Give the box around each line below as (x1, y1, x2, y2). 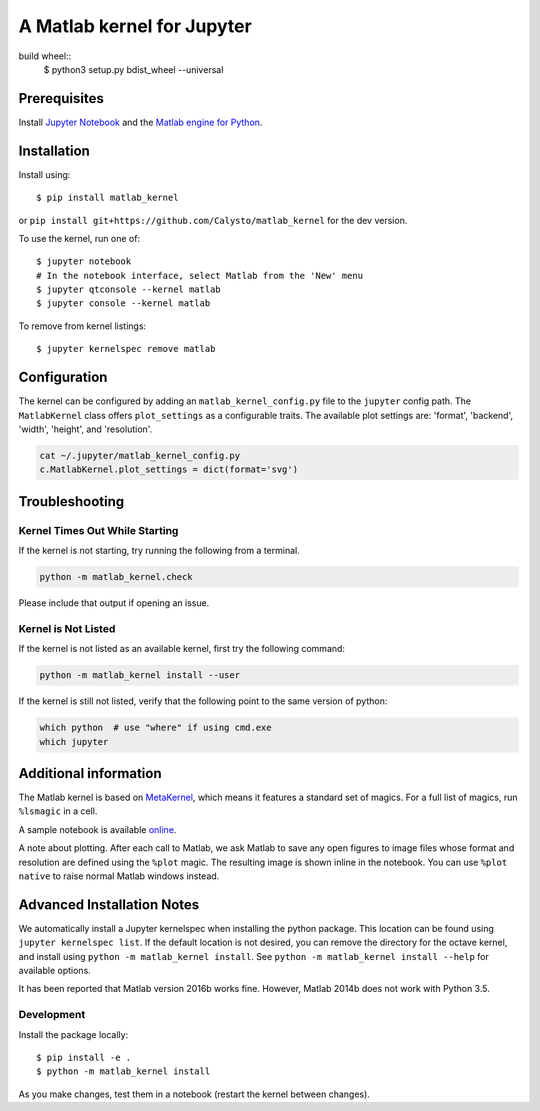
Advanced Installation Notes (18, 896, 200, 913)
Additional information (18, 765, 162, 782)
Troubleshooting (18, 493, 125, 510)
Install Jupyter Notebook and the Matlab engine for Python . (18, 116, 263, 128)
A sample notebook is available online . (18, 823, 177, 835)
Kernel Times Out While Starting (18, 523, 179, 537)
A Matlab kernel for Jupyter (18, 15, 252, 37)
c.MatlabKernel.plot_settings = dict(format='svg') (39, 464, 299, 475)
